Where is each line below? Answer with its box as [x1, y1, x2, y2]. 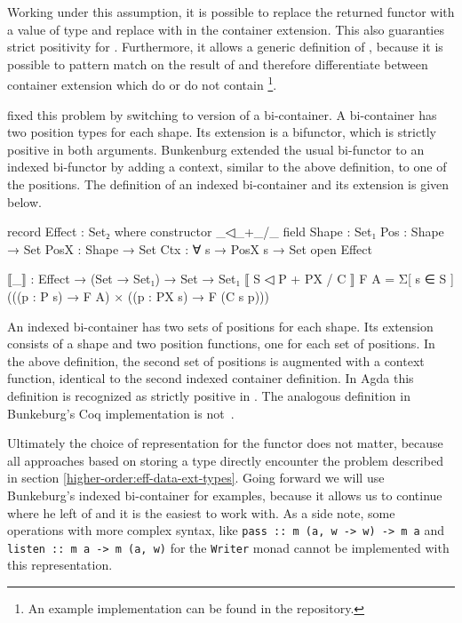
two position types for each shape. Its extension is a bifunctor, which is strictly [7, 123, 436, 141]
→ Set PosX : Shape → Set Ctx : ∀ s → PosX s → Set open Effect [7, 239, 372, 258]
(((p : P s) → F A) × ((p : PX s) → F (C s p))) [7, 286, 269, 305]
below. [7, 192, 42, 211]
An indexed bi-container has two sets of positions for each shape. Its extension [7, 316, 434, 335]
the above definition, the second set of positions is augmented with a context [7, 351, 425, 370]
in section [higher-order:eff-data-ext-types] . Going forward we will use [7, 468, 385, 487]
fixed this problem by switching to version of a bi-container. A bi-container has [7, 105, 437, 124]
